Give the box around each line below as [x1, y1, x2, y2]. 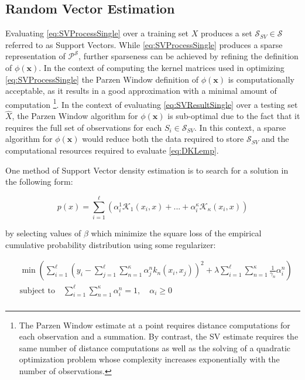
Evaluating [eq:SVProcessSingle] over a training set [5, 27, 189, 39]
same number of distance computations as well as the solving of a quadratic [19, 341, 291, 354]
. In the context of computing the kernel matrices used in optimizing [39, 61, 285, 73]
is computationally [228, 73, 294, 85]
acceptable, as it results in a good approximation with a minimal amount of [5, 84, 277, 97]
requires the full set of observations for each [5, 121, 162, 133]
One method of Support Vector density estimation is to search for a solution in [5, 164, 289, 176]
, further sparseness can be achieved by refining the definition [78, 50, 299, 62]
